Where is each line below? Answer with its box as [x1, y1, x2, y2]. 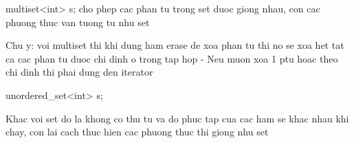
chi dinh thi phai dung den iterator [5, 65, 153, 79]
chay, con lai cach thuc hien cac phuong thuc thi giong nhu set [5, 124, 269, 139]
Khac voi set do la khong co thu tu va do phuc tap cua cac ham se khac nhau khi [5, 111, 349, 125]
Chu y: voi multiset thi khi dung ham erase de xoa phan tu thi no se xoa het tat [5, 38, 344, 52]
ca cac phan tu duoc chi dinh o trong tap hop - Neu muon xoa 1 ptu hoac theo [5, 51, 338, 65]
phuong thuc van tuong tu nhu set [5, 14, 150, 29]
